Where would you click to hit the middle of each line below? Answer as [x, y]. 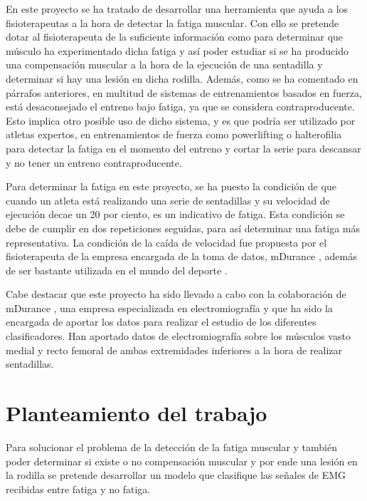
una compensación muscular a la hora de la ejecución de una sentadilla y [164, 64]
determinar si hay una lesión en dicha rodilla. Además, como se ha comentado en [182, 78]
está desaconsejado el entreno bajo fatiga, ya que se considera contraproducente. [180, 107]
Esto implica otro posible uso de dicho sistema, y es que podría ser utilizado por [181, 120]
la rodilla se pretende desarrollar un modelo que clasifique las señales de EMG [176, 475]
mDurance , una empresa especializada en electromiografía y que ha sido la [169, 308]
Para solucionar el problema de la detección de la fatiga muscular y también [171, 446]
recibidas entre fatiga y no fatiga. [78, 489]
